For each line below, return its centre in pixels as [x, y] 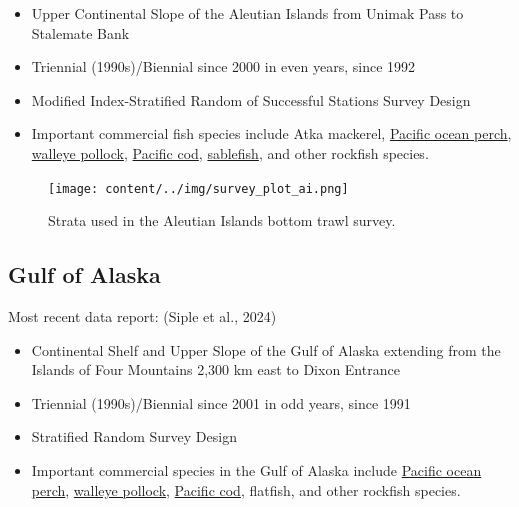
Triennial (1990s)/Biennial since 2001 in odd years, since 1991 [221, 402]
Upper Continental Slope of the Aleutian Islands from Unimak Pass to [247, 13]
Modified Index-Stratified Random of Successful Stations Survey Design [251, 99]
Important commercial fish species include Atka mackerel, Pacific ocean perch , [271, 133]
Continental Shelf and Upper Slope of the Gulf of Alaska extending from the [266, 349]
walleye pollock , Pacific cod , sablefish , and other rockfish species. [230, 152]
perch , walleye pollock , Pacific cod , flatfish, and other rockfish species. [246, 489]
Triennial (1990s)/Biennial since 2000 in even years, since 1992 [223, 66]
